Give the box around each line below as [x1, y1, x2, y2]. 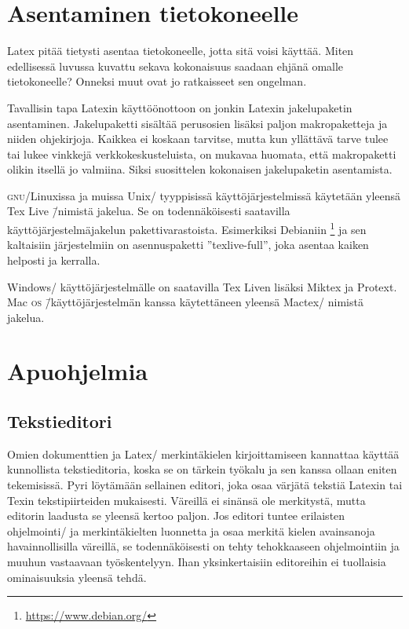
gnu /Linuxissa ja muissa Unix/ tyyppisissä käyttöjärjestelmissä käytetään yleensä [7, 187, 401, 203]
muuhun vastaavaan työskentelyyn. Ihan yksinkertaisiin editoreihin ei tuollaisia [7, 554, 386, 570]
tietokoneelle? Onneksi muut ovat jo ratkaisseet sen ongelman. [7, 73, 307, 90]
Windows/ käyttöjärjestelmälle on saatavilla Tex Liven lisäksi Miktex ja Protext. [7, 278, 397, 294]
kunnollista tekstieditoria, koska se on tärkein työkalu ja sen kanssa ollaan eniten [7, 461, 397, 477]
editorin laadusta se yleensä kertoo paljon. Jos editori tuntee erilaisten [7, 507, 345, 524]
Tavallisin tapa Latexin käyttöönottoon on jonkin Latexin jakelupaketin [7, 99, 352, 115]
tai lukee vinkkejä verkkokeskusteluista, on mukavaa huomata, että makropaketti [7, 145, 396, 162]
